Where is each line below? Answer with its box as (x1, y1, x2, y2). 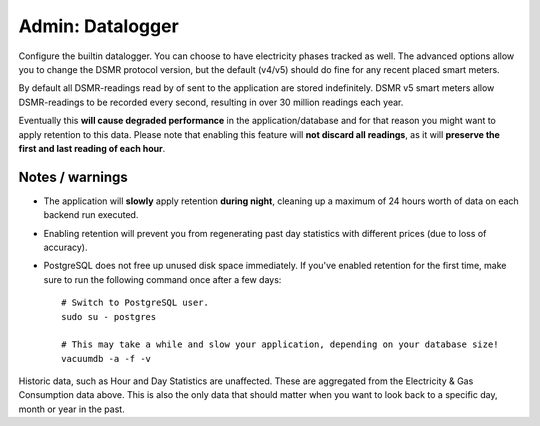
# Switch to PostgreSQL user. (61, 297, 210, 309)
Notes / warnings (18, 168, 129, 185)
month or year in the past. (18, 403, 125, 415)
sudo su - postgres (61, 311, 157, 322)
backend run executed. (43, 209, 139, 221)
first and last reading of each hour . (18, 142, 166, 154)
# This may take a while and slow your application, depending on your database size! (61, 339, 499, 350)
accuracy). (43, 241, 88, 253)
